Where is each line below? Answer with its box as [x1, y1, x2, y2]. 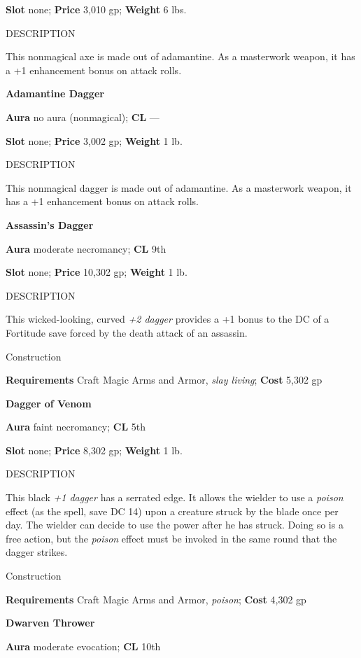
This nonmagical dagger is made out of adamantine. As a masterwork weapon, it [6, 180, 352, 195]
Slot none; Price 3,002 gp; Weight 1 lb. [6, 133, 183, 148]
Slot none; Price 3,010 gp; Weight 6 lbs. [6, 2, 187, 16]
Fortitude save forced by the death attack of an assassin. [6, 325, 248, 339]
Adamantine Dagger [6, 86, 104, 101]
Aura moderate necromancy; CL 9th [6, 241, 167, 255]
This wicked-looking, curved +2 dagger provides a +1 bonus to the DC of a [6, 311, 330, 326]
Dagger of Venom [6, 395, 92, 410]
